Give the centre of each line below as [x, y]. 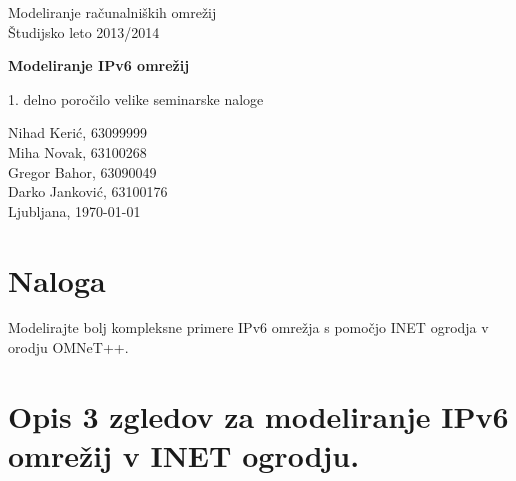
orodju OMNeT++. [68, 347]
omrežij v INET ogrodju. [184, 455]
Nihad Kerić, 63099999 [77, 132]
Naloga [57, 279]
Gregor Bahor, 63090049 [82, 171]
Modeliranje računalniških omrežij [112, 12]
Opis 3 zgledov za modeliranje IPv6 [258, 415]
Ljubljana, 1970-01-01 [74, 210]
